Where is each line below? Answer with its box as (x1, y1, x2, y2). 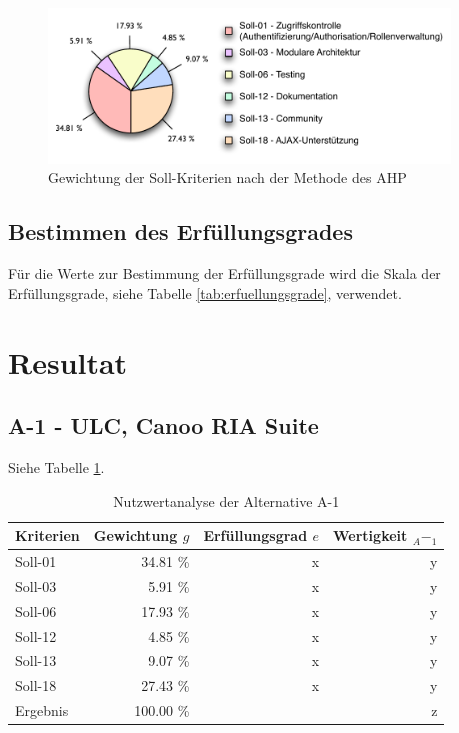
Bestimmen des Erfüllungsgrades (8, 216, 353, 247)
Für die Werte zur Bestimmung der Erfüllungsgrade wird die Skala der (8, 263, 441, 284)
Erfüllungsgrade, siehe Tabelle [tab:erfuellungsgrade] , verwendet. (8, 282, 402, 303)
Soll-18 (15, 675, 57, 696)
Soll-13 (15, 650, 57, 671)
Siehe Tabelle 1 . (8, 456, 105, 477)
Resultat (8, 341, 128, 382)
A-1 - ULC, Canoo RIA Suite (8, 410, 319, 441)
